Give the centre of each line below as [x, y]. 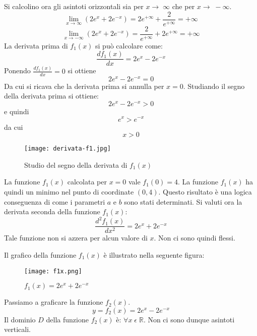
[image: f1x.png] [53, 271]
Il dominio [20, 319]
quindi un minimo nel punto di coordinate [69, 191]
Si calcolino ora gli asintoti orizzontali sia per [74, 6]
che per [183, 6]
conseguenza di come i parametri [55, 201]
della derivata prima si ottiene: [51, 96]
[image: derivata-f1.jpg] [68, 149]
